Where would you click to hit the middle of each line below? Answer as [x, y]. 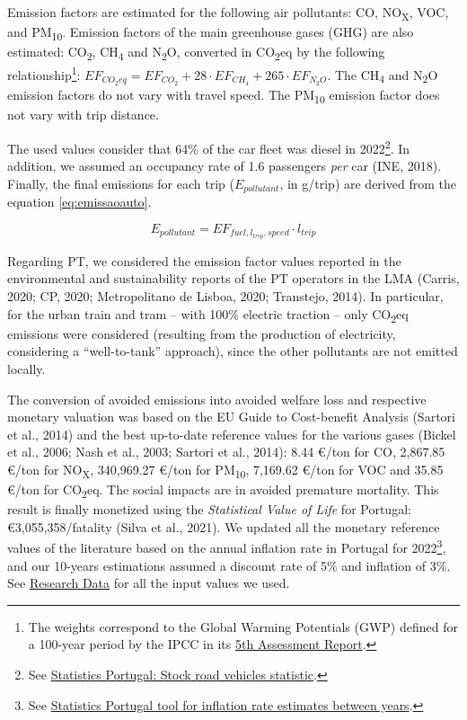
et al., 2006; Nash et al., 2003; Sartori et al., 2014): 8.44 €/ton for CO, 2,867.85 [226, 452]
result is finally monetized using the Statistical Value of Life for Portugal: [209, 509]
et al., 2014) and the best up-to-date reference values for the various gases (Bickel [232, 434]
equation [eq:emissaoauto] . [79, 202]
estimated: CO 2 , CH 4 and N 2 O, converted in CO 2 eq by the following [196, 53]
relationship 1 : [44, 74]
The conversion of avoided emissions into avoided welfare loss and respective [217, 399]
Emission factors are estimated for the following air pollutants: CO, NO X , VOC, [228, 13]
